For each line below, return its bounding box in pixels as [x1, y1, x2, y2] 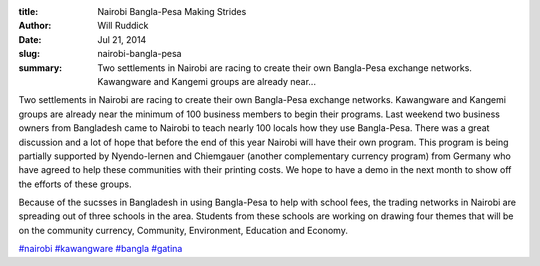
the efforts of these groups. [18, 178, 132, 190]
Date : [18, 33, 42, 45]
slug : [18, 48, 40, 60]
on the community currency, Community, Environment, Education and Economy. [18, 224, 349, 236]
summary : [18, 61, 63, 74]
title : [18, 6, 39, 17]
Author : [18, 20, 52, 32]
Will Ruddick [97, 20, 149, 32]
